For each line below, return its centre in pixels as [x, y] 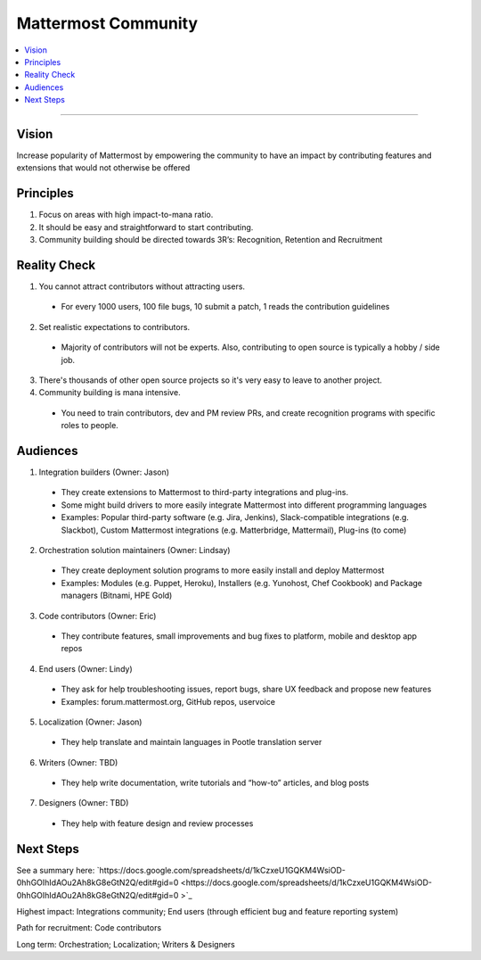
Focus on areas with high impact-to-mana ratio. [126, 215]
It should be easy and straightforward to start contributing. [146, 227]
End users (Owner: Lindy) [86, 668]
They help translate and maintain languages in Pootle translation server [192, 742]
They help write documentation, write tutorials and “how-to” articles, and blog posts [215, 783]
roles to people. [90, 426]
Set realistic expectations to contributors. [114, 327]
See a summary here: [56, 870]
